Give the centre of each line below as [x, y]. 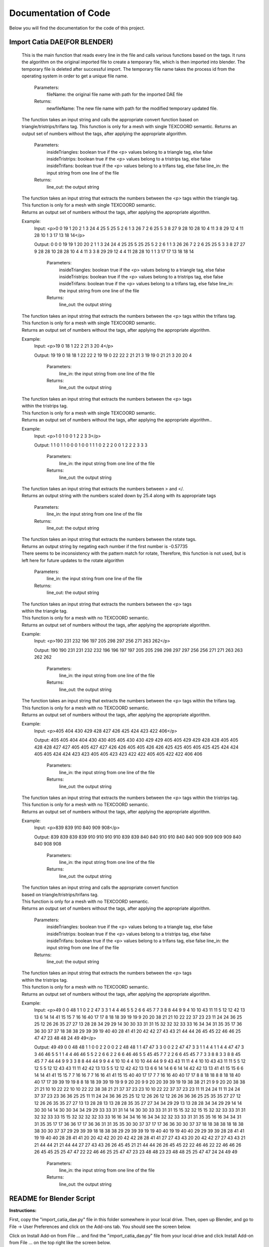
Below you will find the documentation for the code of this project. [77, 28]
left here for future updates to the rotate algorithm [73, 560]
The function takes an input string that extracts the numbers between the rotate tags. [109, 539]
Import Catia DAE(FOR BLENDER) [61, 42]
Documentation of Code [60, 13]
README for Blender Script [52, 1198]
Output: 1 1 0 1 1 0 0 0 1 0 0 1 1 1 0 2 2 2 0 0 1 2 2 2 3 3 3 [91, 445]
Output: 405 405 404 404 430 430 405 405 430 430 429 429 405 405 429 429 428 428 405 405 [136, 740]
